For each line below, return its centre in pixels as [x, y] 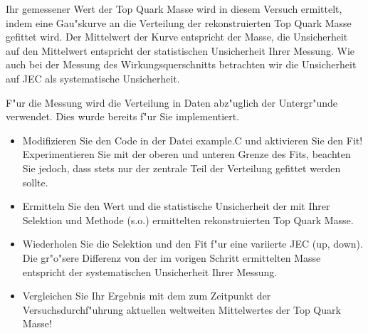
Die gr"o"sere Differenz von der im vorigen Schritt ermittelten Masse [172, 257]
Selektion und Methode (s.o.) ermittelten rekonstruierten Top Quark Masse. [188, 220]
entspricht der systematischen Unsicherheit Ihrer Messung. [150, 271]
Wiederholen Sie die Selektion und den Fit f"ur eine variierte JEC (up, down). [193, 244]
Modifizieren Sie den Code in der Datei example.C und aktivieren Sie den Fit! [193, 140]
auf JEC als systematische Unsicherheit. [93, 78]
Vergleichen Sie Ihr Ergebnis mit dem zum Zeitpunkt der [147, 296]
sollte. [35, 182]
